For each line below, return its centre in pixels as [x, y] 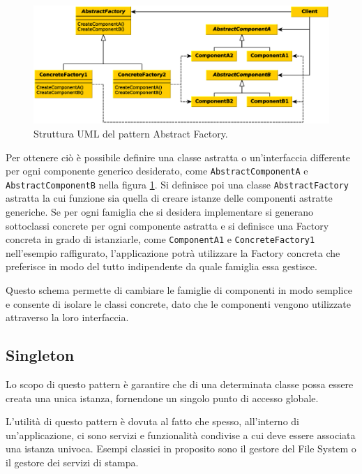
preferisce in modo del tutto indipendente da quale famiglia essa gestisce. [161, 266]
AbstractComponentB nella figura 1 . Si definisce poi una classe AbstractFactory [178, 184]
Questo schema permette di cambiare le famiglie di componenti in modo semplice [179, 290]
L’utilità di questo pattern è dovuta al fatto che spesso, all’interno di [152, 421]
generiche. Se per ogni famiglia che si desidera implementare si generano [159, 212]
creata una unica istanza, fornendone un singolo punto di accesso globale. [162, 398]
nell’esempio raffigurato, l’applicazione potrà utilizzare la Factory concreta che [173, 252]
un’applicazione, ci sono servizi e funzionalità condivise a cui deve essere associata [181, 435]
